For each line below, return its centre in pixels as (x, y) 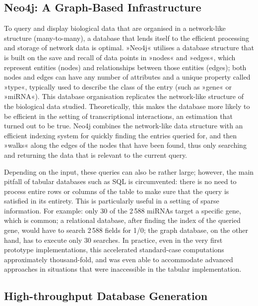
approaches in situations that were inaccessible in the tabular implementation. (123, 269)
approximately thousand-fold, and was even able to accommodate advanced (119, 259)
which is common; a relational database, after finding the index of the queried (122, 220)
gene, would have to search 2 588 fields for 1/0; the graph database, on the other (126, 230)
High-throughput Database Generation (106, 296)
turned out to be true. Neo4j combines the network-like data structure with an (124, 126)
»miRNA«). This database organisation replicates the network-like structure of (124, 96)
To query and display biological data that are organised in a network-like (115, 28)
